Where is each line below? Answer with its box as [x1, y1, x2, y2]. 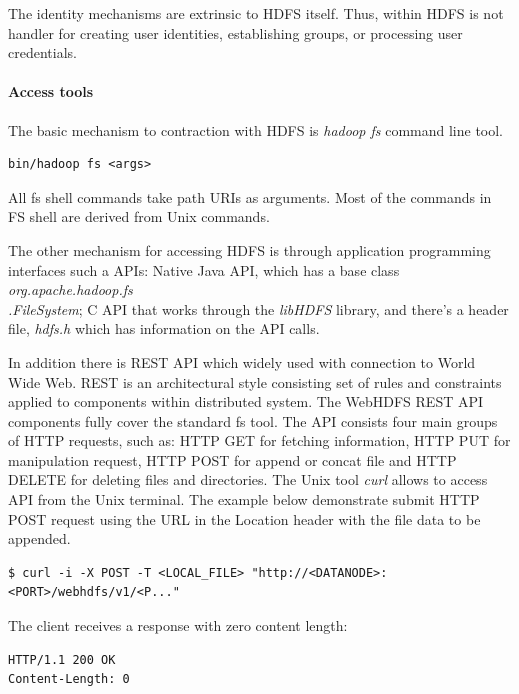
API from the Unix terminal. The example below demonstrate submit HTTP [8, 489, 480, 510]
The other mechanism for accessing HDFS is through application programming [8, 239, 491, 260]
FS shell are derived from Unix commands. [8, 206, 270, 227]
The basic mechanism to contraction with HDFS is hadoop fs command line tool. [8, 119, 503, 140]
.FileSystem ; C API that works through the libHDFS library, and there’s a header [8, 298, 509, 319]
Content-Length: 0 [8, 672, 130, 687]
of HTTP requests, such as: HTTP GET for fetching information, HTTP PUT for [8, 430, 511, 451]
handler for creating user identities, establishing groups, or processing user [8, 22, 463, 43]
